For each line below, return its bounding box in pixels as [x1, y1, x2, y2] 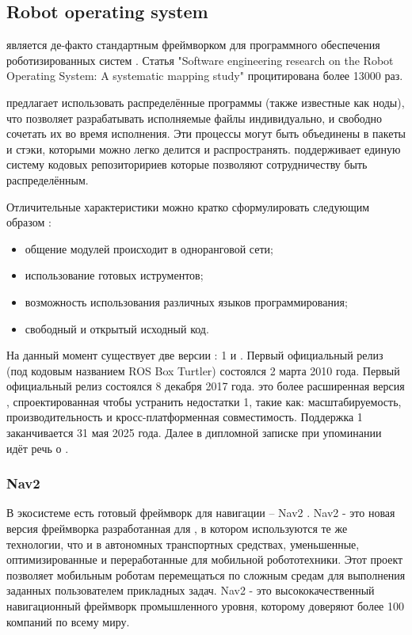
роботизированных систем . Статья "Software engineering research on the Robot [6, 51, 394, 68]
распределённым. [6, 171, 89, 188]
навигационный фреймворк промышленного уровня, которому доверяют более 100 [6, 598, 404, 614]
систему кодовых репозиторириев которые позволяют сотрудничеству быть [6, 156, 368, 173]
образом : [6, 214, 51, 230]
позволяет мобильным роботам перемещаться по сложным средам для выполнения [6, 566, 406, 583]
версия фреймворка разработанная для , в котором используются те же [6, 520, 348, 537]
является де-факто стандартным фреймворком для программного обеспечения [6, 36, 380, 53]
